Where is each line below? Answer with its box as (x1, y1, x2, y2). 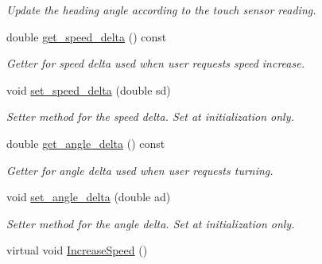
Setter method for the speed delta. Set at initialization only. (6, 108, 294, 125)
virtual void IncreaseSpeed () (6, 242, 148, 258)
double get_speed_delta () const (6, 28, 167, 45)
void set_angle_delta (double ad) (6, 188, 171, 205)
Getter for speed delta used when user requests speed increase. (6, 55, 305, 72)
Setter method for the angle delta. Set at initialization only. (6, 215, 295, 231)
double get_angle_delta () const (6, 134, 165, 151)
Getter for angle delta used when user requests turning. (6, 161, 274, 178)
